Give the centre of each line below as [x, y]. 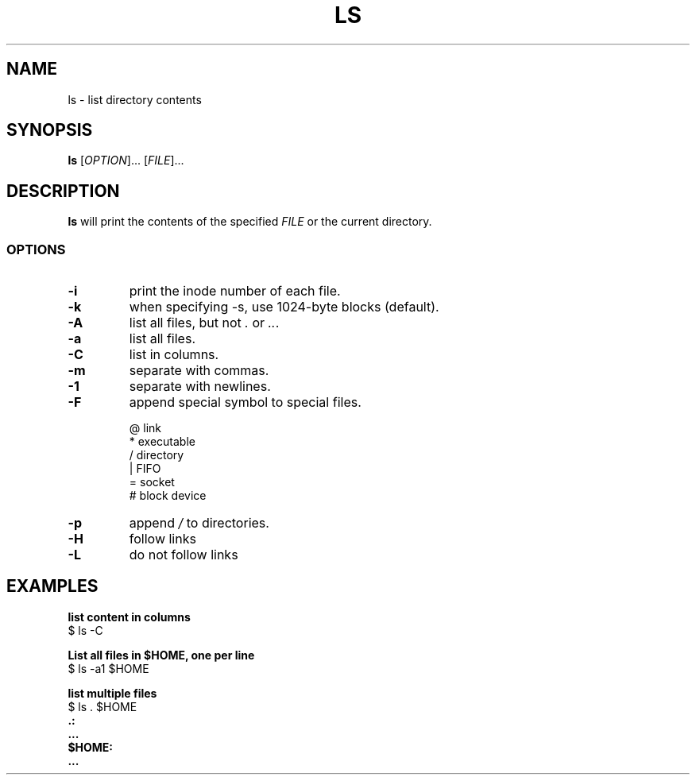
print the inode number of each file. [235, 291]
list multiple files [112, 693]
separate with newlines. [200, 387]
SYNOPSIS [50, 130]
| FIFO [145, 469]
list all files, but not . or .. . [204, 323]
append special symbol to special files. [245, 402]
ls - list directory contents [135, 99]
